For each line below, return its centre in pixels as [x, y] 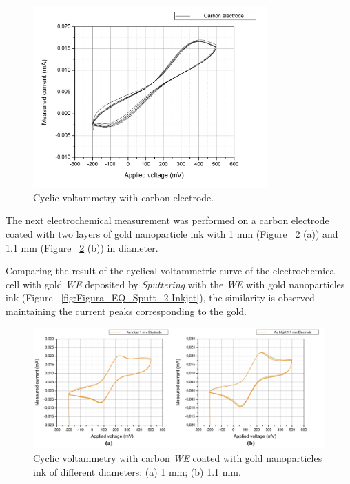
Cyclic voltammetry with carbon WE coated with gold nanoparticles [178, 457]
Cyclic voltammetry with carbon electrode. [124, 197]
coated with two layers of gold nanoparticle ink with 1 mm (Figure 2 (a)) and [172, 234]
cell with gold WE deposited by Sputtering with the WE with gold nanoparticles [175, 284]
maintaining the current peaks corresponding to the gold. [126, 311]
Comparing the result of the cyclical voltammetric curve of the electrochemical [172, 271]
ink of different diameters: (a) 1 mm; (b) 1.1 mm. [137, 471]
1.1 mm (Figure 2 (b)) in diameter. [82, 247]
